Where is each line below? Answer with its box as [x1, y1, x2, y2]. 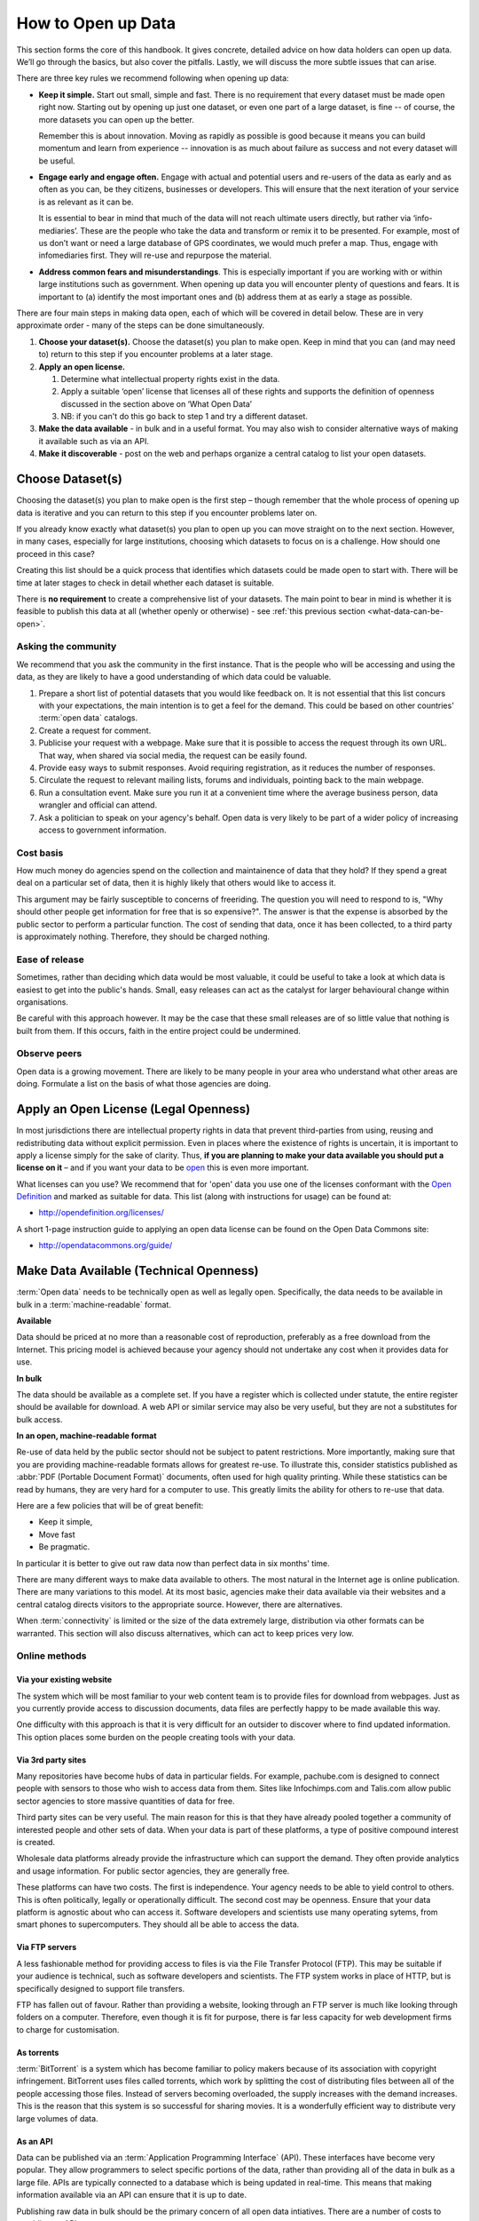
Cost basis [16, 847, 64, 859]
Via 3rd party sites [16, 1755, 87, 1765]
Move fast [38, 1529, 75, 1540]
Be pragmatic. [38, 1541, 90, 1552]
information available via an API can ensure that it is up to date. [16, 2190, 247, 2201]
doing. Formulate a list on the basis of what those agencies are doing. [16, 1079, 271, 1089]
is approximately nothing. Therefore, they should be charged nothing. [16, 931, 271, 942]
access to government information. [38, 824, 168, 835]
